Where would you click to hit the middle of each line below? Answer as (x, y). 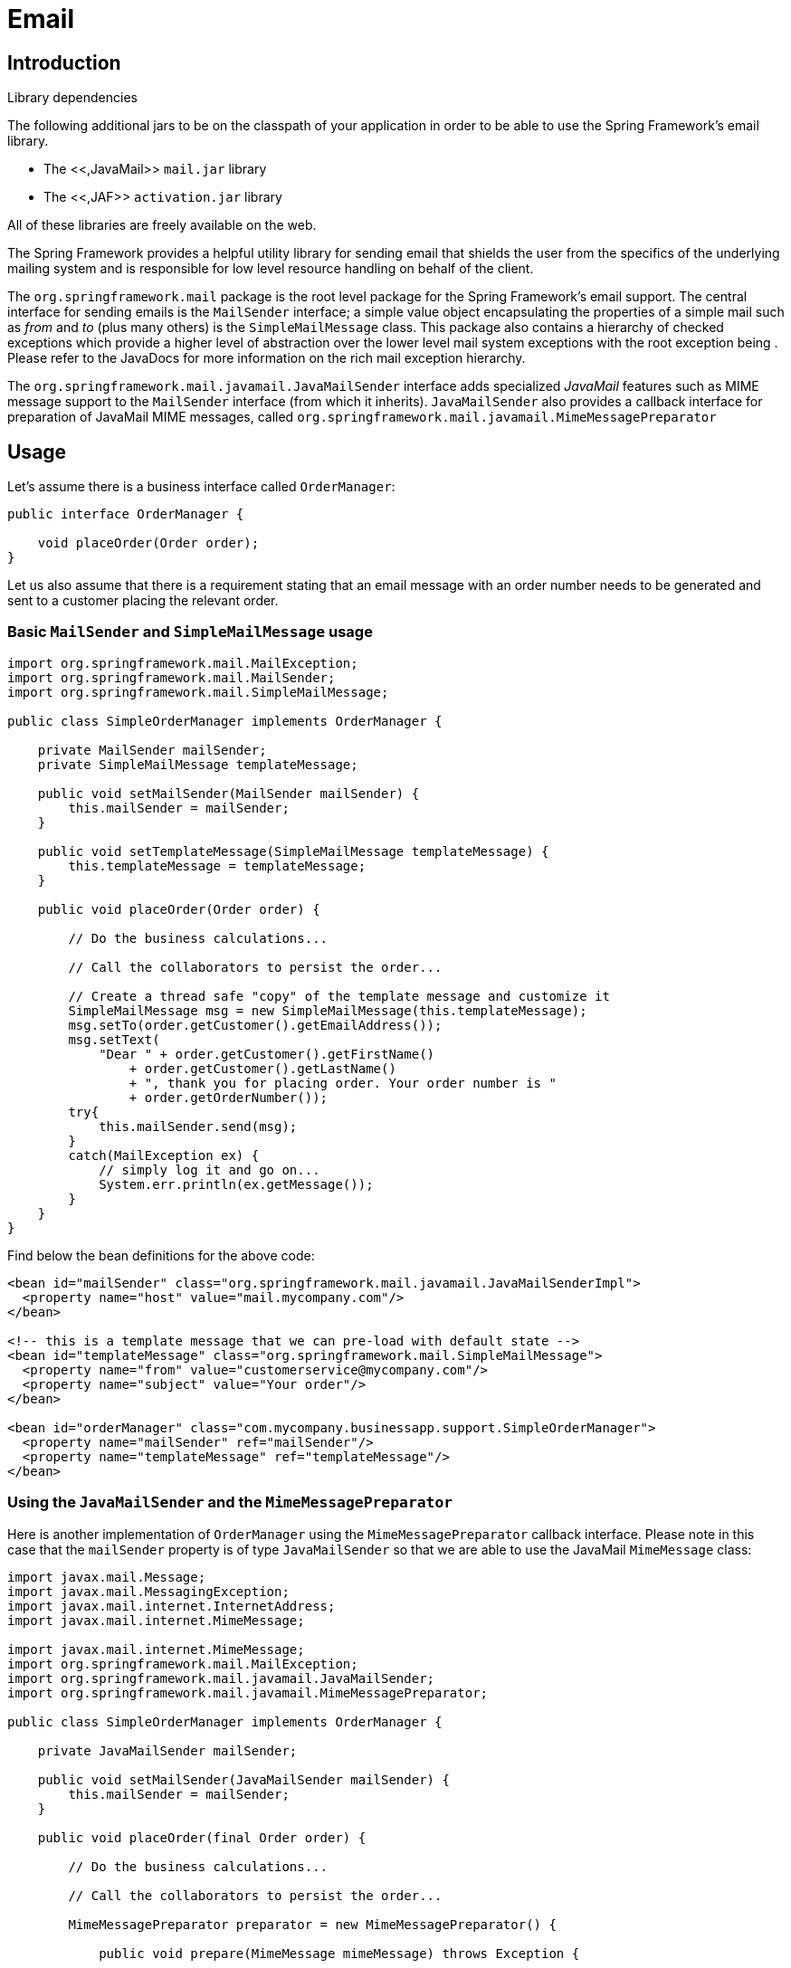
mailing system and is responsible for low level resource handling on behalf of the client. (271, 269)
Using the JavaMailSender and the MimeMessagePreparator (230, 1502)
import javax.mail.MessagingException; (148, 1591)
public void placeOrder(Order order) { (179, 909)
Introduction (64, 62)
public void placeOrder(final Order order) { (202, 1837)
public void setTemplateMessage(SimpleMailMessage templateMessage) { (293, 851)
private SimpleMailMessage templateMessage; (198, 764)
